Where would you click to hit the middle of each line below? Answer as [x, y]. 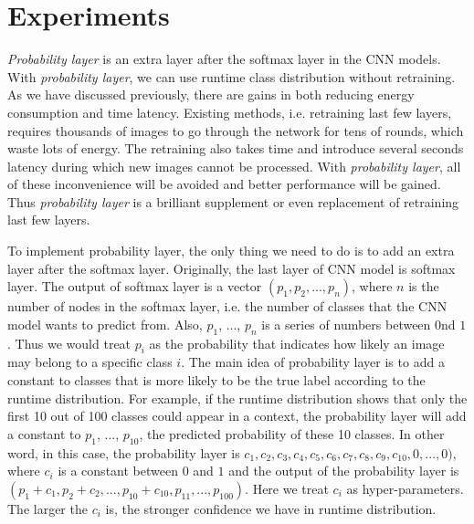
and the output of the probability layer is [344, 471]
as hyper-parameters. [405, 488]
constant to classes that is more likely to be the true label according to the [216, 380]
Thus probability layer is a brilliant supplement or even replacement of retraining [233, 201]
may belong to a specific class [90, 362]
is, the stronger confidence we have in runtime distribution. [271, 508]
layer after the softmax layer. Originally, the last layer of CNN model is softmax [232, 268]
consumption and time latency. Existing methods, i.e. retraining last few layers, [230, 112]
